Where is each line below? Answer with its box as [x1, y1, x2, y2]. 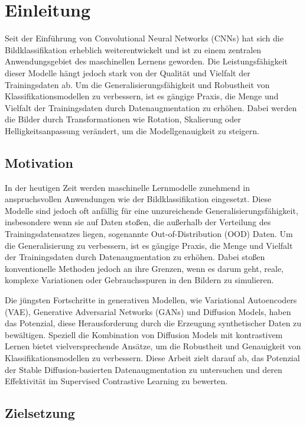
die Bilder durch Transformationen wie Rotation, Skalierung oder [5, 113, 241, 125]
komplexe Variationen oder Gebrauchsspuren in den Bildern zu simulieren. [5, 274, 274, 286]
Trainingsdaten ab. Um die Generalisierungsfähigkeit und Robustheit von [5, 78, 270, 90]
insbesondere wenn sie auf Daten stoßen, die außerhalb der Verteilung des [5, 216, 271, 228]
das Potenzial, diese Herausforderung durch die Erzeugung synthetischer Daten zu [5, 317, 302, 329]
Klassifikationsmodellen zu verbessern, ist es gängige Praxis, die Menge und [5, 90, 279, 102]
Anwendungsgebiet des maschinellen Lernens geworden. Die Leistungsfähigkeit [5, 55, 288, 67]
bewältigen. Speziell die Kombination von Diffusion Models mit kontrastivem [5, 328, 283, 340]
